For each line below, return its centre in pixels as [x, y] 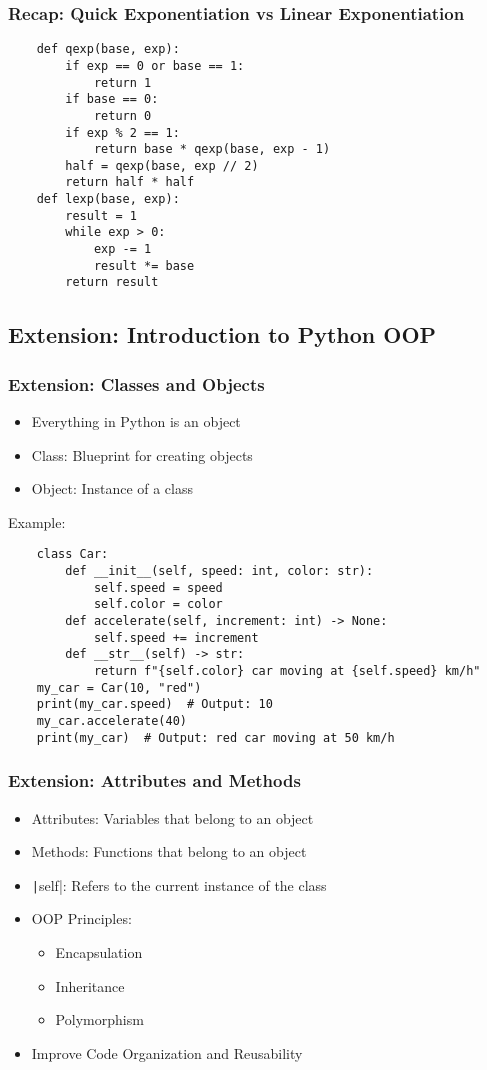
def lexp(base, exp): [108, 199]
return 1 [122, 82]
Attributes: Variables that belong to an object [172, 817]
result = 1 [101, 215]
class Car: [72, 554]
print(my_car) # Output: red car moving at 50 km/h [215, 737]
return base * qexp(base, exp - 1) [212, 149]
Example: [37, 521]
